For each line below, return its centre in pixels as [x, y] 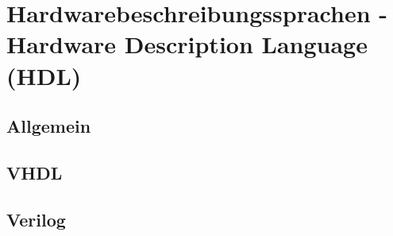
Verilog [36, 219]
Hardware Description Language [187, 44]
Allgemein [49, 126]
